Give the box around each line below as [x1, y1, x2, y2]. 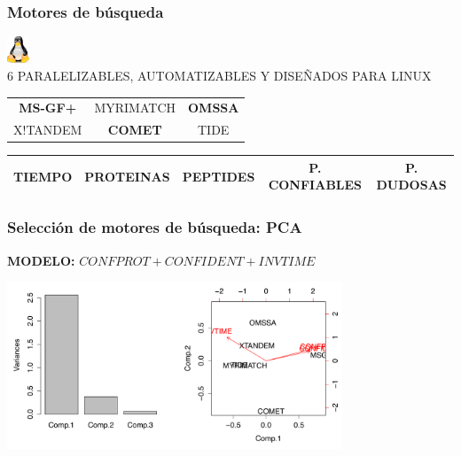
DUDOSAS [376, 175, 447, 194]
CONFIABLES [268, 175, 363, 194]
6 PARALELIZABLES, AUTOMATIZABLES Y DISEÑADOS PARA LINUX [7, 66, 432, 85]
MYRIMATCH [94, 98, 176, 117]
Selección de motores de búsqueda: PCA [7, 216, 302, 238]
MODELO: [7, 251, 75, 269]
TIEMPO [13, 166, 73, 185]
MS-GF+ [19, 98, 77, 117]
